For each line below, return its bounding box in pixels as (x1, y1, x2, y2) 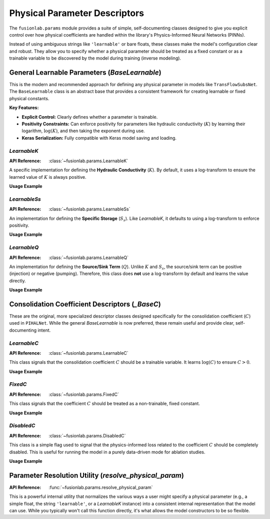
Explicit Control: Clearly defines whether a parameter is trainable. (21, 114, 158, 120)
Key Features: (9, 105, 39, 111)
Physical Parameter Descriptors (9, 8, 144, 19)
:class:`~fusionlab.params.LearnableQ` (48, 254, 129, 261)
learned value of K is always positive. (9, 174, 86, 180)
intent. (37, 327, 51, 333)
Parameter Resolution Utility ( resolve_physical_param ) (9, 471, 184, 479)
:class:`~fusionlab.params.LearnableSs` (48, 206, 130, 212)
